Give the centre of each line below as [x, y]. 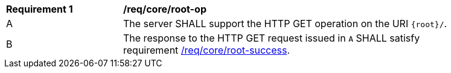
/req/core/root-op [165, 9]
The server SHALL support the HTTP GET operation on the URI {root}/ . [285, 24]
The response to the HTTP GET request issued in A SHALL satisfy [272, 38]
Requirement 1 [40, 9]
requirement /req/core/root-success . [207, 50]
